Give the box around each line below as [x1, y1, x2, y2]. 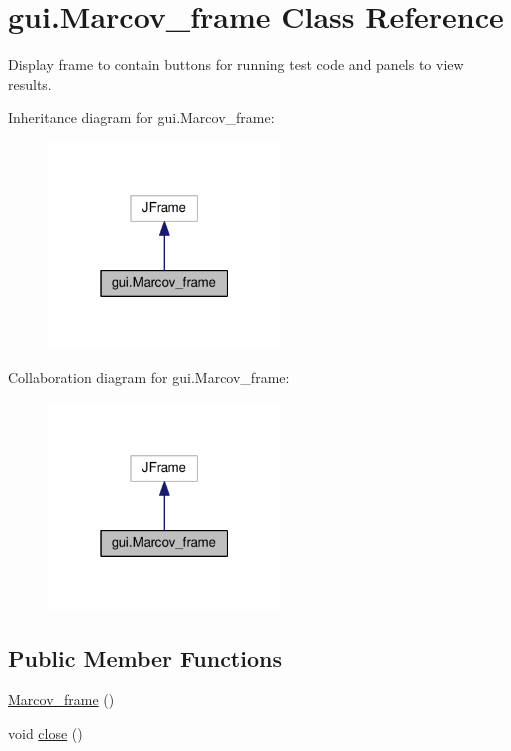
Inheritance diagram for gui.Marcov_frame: [8, 107, 275, 128]
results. [8, 73, 52, 94]
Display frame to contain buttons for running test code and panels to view [8, 54, 464, 75]
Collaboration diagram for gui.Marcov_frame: [8, 367, 290, 388]
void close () [8, 722, 83, 743]
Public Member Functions [8, 642, 282, 673]
